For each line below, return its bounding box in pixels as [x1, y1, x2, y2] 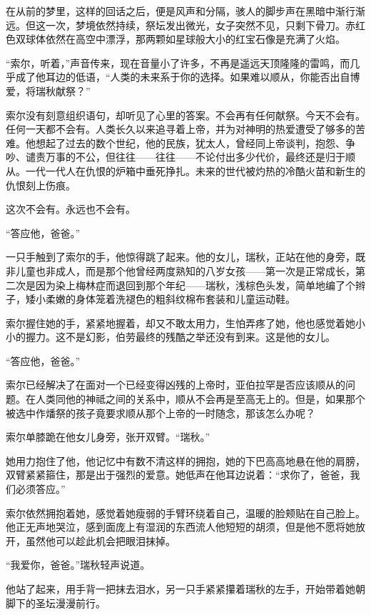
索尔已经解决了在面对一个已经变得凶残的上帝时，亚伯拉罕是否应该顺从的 [6, 377, 345, 392]
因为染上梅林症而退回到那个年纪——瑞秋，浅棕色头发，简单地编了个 [35, 277, 355, 292]
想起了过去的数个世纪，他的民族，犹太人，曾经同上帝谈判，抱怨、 [35, 135, 345, 150]
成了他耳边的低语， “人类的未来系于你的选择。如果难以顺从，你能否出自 [15, 69, 350, 84]
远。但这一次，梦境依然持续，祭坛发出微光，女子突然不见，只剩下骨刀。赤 [6, 17, 355, 32]
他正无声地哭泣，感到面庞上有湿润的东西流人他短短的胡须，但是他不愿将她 [6, 519, 355, 534]
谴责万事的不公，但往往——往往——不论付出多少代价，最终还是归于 [25, 149, 345, 164]
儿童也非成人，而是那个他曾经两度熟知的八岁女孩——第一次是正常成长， [15, 263, 355, 278]
